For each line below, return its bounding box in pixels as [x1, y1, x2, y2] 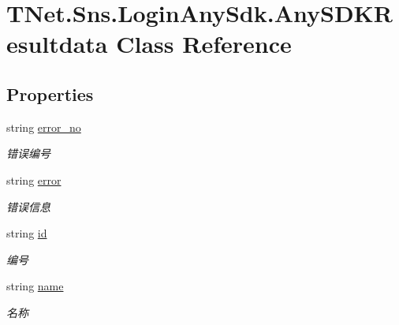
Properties [6, 81, 94, 106]
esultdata [6, 28, 108, 60]
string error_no [6, 118, 81, 135]
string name [6, 278, 64, 294]
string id [6, 225, 47, 241]
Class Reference [116, 28, 292, 60]
